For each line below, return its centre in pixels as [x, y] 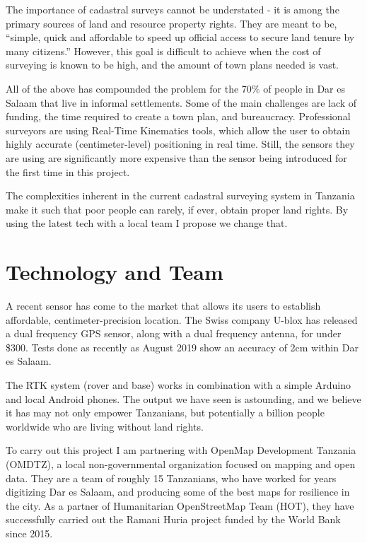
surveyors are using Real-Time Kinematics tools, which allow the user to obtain [178, 130]
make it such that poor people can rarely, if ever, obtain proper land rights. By [177, 209]
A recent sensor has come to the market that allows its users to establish [163, 306]
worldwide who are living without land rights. [105, 426]
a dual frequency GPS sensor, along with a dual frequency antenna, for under [174, 333]
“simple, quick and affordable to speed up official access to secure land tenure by [180, 37]
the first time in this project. [68, 171]
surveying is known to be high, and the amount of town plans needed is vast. [172, 65]
